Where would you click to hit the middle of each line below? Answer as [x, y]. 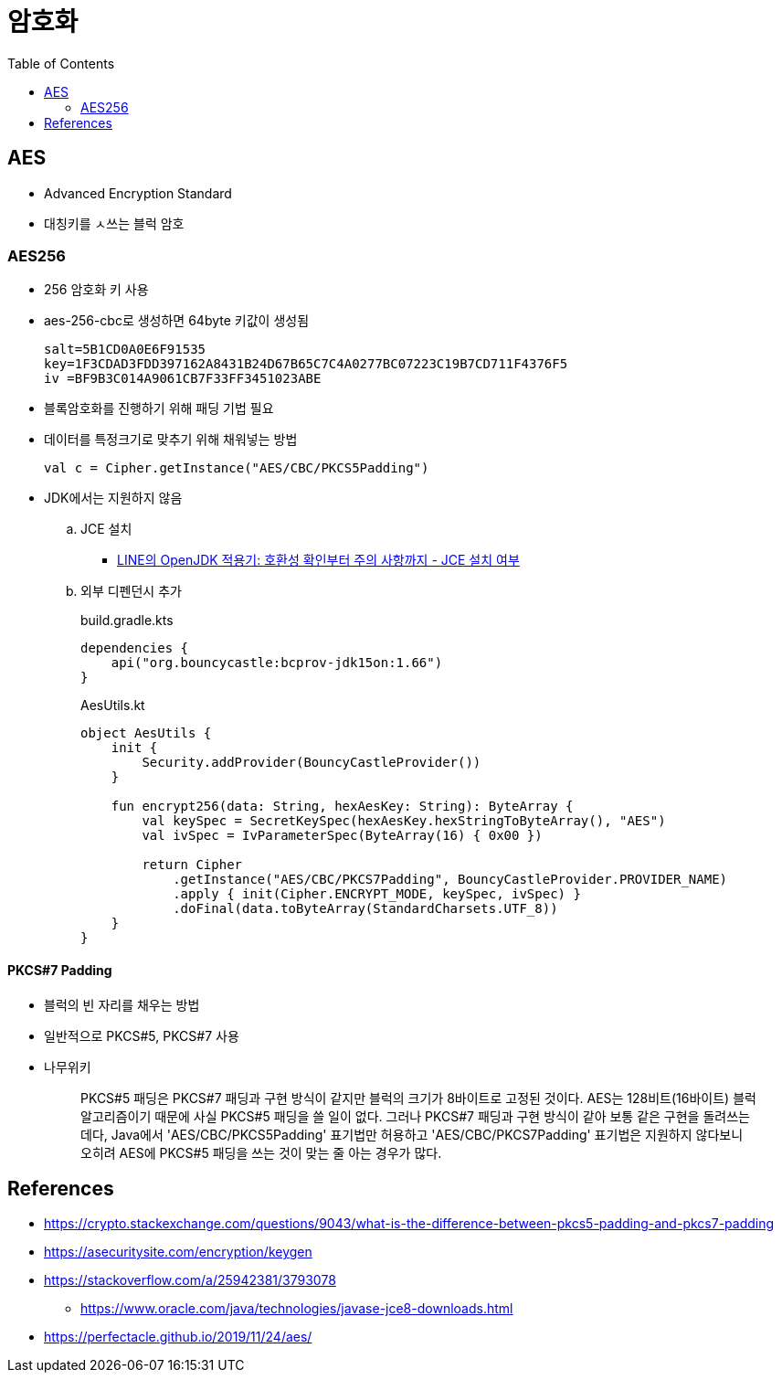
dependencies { [135, 648]
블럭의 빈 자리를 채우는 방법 [122, 1004]
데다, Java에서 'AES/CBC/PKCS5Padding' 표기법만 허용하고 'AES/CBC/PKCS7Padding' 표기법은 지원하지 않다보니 [412, 1134]
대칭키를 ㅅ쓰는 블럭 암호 [114, 223]
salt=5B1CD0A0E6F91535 [125, 350]
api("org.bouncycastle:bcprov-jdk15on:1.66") [277, 663]
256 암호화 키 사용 [96, 290]
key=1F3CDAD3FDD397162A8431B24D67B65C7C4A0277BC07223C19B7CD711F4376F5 [306, 364]
